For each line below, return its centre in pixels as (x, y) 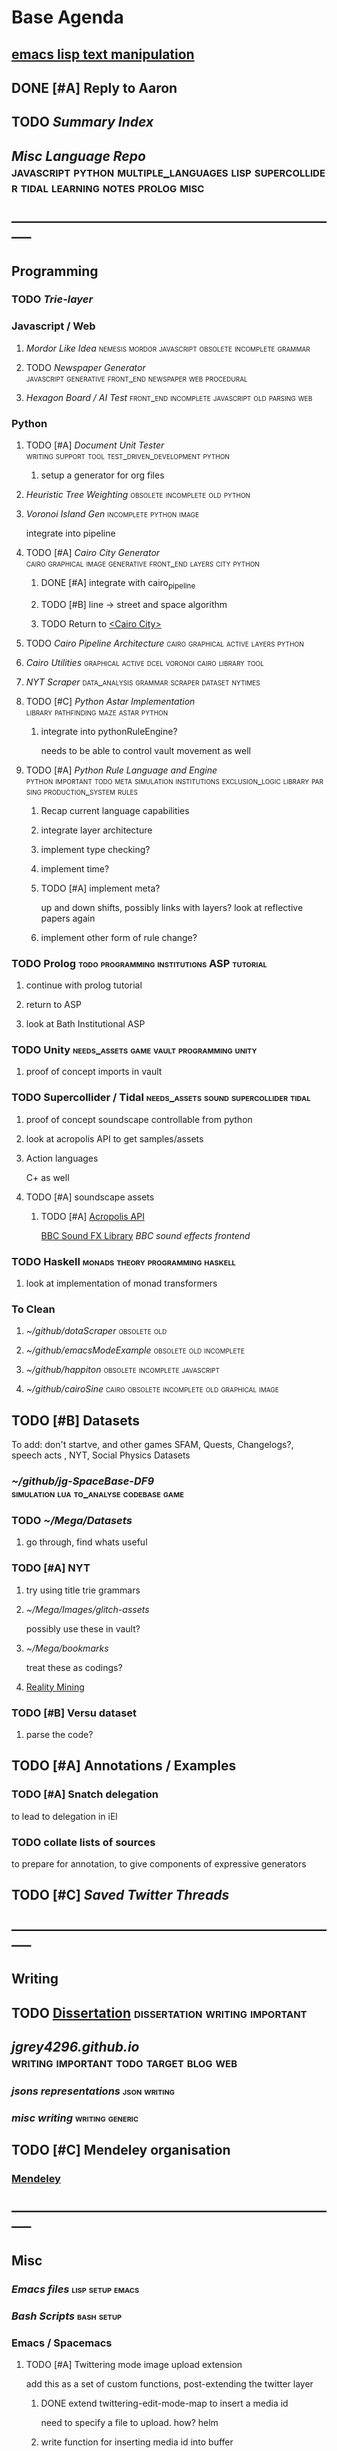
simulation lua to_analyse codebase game (97, 1494)
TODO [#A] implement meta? (100, 888)
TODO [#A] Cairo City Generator (93, 553)
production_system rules (90, 791)
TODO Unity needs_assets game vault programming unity (134, 1050)
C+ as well (47, 1177)
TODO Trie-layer (52, 299)
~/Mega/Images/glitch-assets (87, 1609)
